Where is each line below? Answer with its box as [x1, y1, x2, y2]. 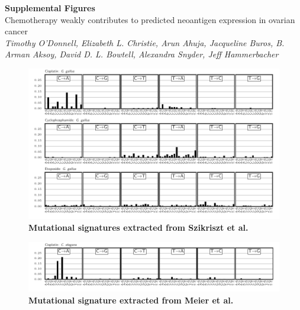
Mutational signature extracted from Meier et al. [28, 293, 234, 306]
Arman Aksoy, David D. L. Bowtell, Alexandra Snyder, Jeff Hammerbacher [5, 48, 279, 60]
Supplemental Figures [5, 2, 95, 14]
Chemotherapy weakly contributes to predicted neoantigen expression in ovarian [5, 13, 295, 25]
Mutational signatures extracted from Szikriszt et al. [28, 221, 249, 233]
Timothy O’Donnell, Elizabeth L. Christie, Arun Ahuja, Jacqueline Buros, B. [5, 36, 285, 49]
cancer [5, 25, 28, 37]
